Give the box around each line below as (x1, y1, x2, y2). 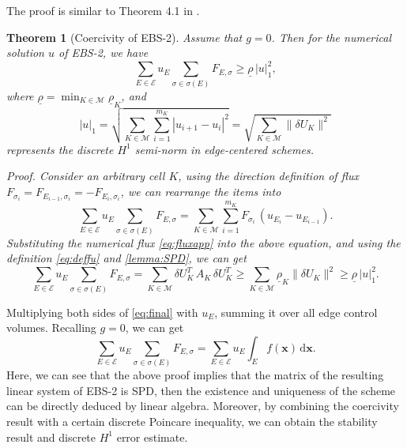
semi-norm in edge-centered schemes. (134, 141, 314, 157)
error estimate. (116, 428, 188, 445)
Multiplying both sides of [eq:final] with (6, 303, 198, 320)
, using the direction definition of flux (178, 168, 359, 184)
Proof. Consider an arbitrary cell (6, 168, 165, 184)
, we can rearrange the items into (120, 183, 281, 200)
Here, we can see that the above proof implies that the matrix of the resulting (6, 367, 384, 383)
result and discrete (6, 428, 96, 445)
